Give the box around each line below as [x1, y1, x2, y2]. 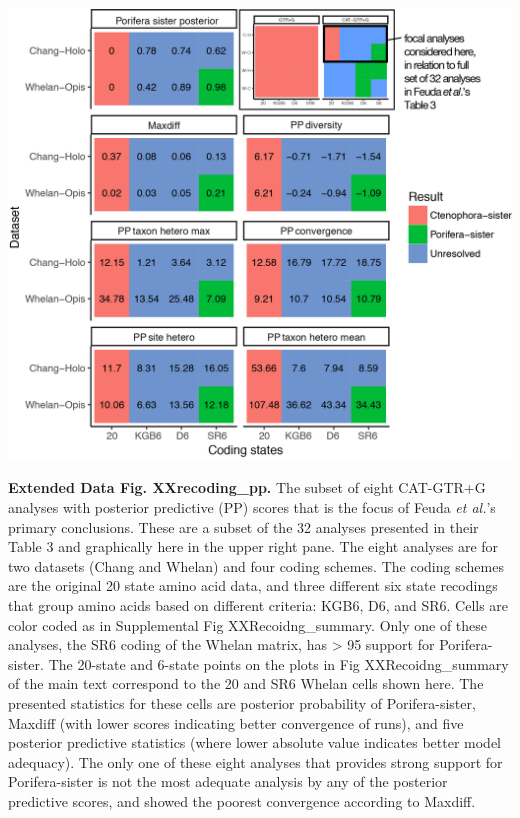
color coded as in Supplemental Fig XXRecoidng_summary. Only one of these [8, 614, 488, 635]
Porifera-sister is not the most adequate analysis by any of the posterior [8, 771, 448, 792]
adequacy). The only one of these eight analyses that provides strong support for [8, 751, 503, 772]
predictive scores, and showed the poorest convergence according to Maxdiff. [8, 790, 476, 811]
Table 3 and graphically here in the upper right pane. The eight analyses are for [8, 536, 499, 557]
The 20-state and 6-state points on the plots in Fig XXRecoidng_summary [48, 653, 509, 674]
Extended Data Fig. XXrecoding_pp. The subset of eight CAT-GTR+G [8, 477, 486, 498]
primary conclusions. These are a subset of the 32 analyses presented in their [8, 516, 479, 537]
